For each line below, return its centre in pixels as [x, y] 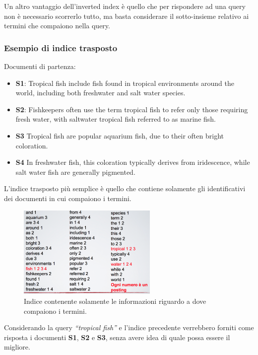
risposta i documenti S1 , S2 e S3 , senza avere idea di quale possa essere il [117, 337]
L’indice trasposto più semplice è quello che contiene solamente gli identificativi [125, 188]
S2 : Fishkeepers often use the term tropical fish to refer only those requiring [132, 109]
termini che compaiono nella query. [57, 26]
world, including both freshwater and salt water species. [100, 93]
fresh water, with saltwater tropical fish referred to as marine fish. [116, 119]
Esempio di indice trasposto [61, 47]
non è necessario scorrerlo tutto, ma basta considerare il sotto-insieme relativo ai [127, 16]
